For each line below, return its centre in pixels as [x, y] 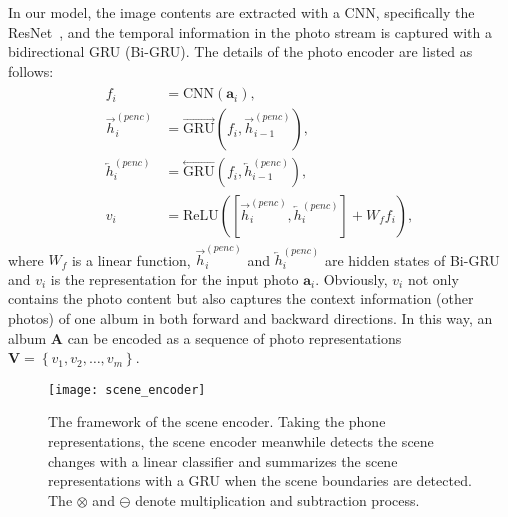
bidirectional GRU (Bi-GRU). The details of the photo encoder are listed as [240, 51]
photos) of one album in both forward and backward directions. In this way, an [250, 317]
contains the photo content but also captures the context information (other [241, 298]
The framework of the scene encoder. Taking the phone [217, 421]
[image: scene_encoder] [127, 389]
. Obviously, [351, 278]
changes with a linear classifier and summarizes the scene [223, 460]
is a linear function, [131, 259]
